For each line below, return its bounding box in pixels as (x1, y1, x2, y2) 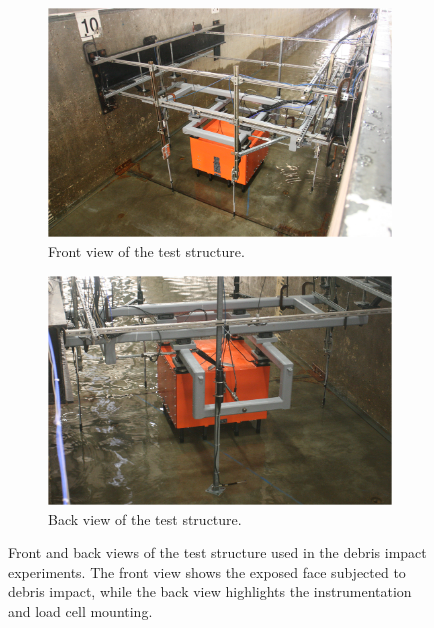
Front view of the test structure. (48, 241, 245, 262)
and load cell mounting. (8, 601, 153, 622)
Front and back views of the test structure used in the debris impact (8, 542, 427, 563)
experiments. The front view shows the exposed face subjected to (8, 561, 406, 582)
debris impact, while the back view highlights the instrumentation (8, 581, 412, 602)
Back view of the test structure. (48, 508, 242, 529)
